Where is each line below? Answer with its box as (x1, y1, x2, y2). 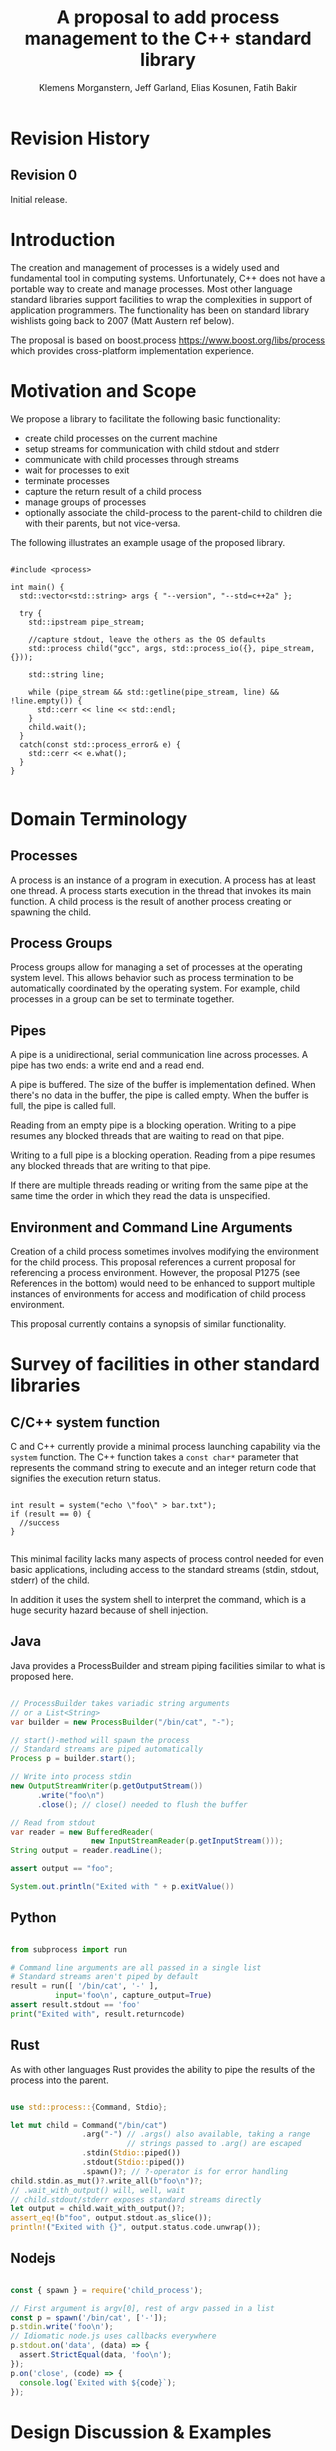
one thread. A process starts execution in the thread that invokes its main (10, 884, 312, 896)
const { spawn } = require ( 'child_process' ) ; (10, 2285, 203, 2295)
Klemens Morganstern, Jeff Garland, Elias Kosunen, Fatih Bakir (38, 81, 298, 93)
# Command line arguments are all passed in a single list (10, 1962, 262, 1973)
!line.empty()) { (10, 696, 83, 706)
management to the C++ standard (24, 27, 312, 50)
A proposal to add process (56, 6, 280, 29)
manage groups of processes (24, 496, 147, 508)
